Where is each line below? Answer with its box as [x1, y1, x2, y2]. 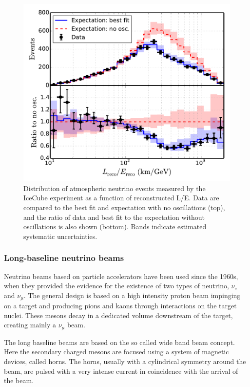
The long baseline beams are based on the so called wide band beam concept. [4, 337, 235, 347]
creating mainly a [4, 320, 56, 330]
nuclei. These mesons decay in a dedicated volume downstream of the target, [4, 310, 233, 320]
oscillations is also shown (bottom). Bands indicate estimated [23, 221, 207, 232]
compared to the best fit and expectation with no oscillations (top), [23, 202, 225, 212]
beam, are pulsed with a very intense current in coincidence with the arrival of [4, 365, 238, 376]
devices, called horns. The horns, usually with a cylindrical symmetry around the [4, 356, 246, 366]
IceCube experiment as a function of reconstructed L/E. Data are [23, 193, 219, 203]
